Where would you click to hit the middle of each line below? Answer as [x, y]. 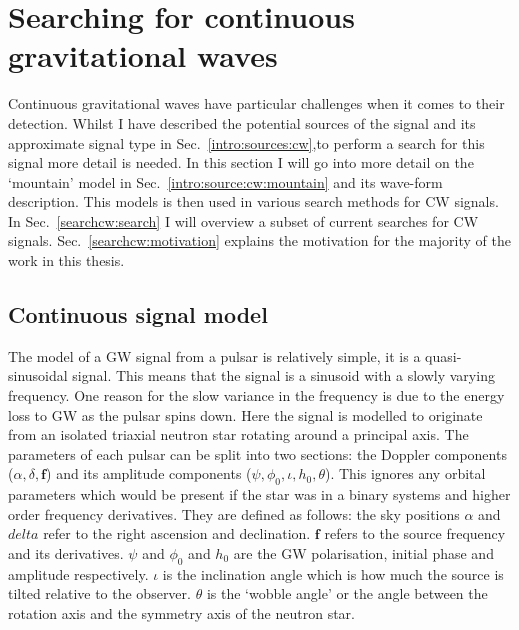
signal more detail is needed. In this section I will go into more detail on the [241, 162]
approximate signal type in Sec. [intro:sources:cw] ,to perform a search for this [246, 142]
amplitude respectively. [78, 573]
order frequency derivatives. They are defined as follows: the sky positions [234, 513]
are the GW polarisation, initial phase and [363, 553]
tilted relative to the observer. [99, 593]
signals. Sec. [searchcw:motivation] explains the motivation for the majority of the [259, 240]
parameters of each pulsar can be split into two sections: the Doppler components [257, 453]
